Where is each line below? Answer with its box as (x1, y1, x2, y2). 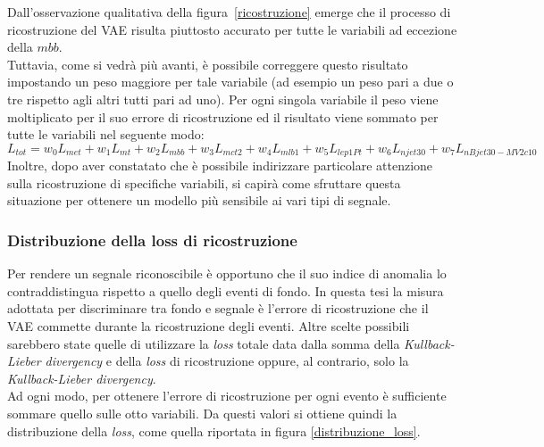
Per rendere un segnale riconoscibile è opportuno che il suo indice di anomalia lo (7, 264, 447, 283)
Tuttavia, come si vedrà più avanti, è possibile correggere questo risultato (7, 54, 408, 73)
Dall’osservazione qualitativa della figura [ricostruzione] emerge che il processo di (7, 3, 451, 21)
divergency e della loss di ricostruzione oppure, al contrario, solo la (45, 352, 409, 370)
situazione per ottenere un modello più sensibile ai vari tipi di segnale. (7, 191, 391, 210)
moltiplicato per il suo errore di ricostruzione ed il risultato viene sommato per (7, 107, 439, 126)
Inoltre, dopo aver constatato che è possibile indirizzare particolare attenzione (7, 156, 433, 175)
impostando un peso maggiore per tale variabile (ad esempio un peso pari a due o (7, 72, 454, 91)
